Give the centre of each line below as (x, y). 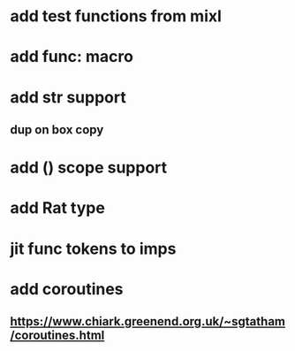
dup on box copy (57, 130)
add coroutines (67, 289)
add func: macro (72, 57)
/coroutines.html (57, 336)
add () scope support (89, 168)
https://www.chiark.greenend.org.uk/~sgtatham (148, 321)
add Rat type (57, 208)
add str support (68, 97)
